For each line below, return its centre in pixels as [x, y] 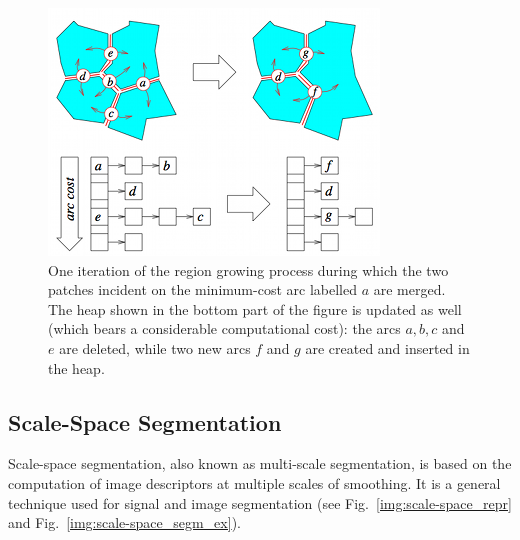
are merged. [409, 289]
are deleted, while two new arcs [155, 347]
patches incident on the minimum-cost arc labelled [202, 289]
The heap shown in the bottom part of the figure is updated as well [255, 308]
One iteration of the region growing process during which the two [248, 269]
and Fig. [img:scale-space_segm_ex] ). [124, 522]
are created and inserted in [387, 347]
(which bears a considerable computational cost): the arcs [224, 328]
